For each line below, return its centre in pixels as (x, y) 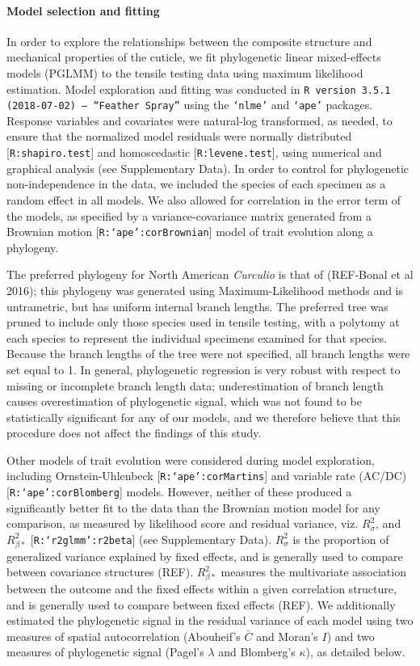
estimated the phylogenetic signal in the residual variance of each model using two (210, 620)
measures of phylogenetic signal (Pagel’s (105, 652)
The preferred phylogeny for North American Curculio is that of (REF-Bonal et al (210, 274)
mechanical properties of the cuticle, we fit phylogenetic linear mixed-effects (194, 57)
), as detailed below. (355, 652)
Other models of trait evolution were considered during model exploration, (191, 459)
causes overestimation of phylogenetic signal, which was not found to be (184, 401)
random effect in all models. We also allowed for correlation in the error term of (204, 199)
